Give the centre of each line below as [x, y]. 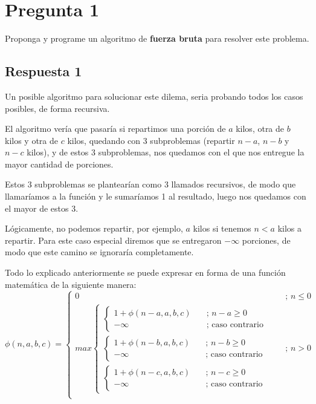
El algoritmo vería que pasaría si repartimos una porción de [115, 129]
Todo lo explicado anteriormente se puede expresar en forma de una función [145, 272]
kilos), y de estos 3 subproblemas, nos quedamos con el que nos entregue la [166, 152]
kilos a [289, 228]
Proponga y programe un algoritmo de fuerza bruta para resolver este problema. [157, 38]
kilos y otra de [32, 140]
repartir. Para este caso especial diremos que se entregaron [113, 240]
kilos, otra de [260, 129]
